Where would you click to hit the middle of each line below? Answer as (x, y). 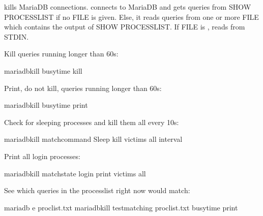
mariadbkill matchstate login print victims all (75, 173)
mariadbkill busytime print (46, 105)
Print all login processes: (42, 156)
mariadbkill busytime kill (43, 70)
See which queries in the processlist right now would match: (97, 190)
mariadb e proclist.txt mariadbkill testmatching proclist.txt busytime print (121, 207)
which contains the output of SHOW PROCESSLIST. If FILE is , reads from (125, 27)
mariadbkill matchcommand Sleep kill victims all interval (93, 139)
